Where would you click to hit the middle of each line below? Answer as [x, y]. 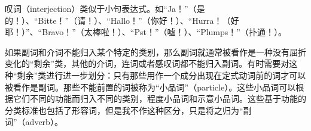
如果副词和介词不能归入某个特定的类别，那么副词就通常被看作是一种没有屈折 [155, 52]
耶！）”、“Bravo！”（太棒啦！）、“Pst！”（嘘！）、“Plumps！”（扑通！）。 [146, 32]
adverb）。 [44, 122]
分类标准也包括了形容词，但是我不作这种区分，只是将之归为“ [124, 110]
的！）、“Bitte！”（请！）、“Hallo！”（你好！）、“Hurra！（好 [122, 20]
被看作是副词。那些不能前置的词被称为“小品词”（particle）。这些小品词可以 [150, 87]
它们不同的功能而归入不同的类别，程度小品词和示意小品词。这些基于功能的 [159, 99]
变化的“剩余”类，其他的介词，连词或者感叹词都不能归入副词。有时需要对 [147, 63]
